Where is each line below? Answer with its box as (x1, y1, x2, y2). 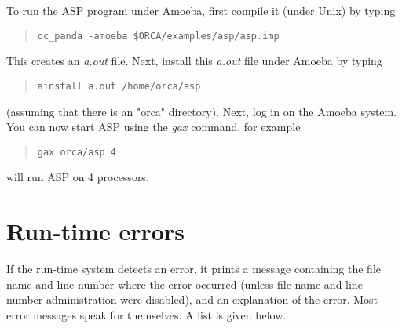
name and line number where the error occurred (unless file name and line (6, 275, 363, 292)
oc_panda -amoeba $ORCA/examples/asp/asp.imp (37, 30, 280, 42)
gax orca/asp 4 (37, 146, 117, 158)
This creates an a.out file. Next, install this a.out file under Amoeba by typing (6, 53, 382, 69)
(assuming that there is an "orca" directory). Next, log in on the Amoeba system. (6, 103, 397, 119)
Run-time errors (6, 215, 185, 247)
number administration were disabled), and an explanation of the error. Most (6, 291, 378, 308)
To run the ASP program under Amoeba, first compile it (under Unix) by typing (6, 2, 396, 18)
